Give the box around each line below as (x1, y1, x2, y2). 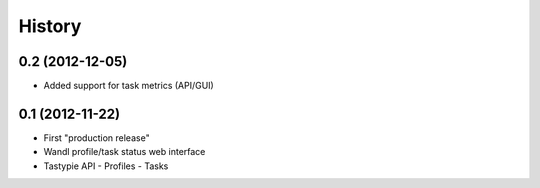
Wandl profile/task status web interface (43, 146, 206, 158)
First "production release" (43, 131, 150, 144)
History (18, 15, 82, 37)
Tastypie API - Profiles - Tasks (43, 160, 169, 172)
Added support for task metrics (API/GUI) (43, 80, 214, 92)
